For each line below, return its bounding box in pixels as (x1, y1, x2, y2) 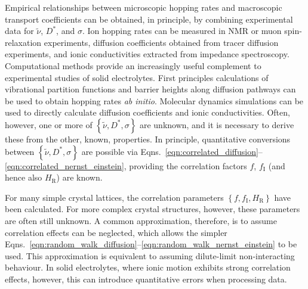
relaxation (5, 36, 42, 48)
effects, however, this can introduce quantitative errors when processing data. (5, 272, 287, 285)
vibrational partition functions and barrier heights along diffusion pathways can (5, 83, 296, 95)
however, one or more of (5, 118, 93, 130)
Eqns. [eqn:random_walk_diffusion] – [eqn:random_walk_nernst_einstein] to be (5, 238, 297, 250)
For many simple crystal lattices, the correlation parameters (5, 191, 224, 203)
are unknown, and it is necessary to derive (139, 118, 294, 130)
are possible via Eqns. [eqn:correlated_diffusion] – (81, 145, 263, 157)
